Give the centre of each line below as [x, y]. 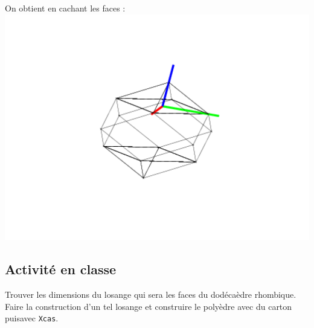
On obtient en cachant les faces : [65, 8]
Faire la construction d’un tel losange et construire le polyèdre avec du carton [149, 306]
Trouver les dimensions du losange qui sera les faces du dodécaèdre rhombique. [151, 294]
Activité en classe [61, 269]
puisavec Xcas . [32, 318]
